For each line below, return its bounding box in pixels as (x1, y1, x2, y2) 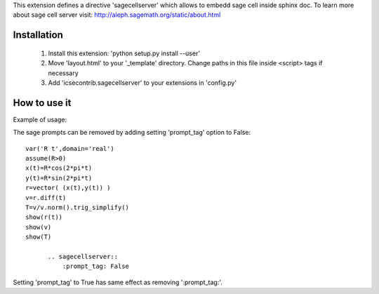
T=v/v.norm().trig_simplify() (25, 203, 130, 211)
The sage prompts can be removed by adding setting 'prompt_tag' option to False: (13, 128, 251, 137)
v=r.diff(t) (25, 194, 67, 201)
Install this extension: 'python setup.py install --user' (48, 49, 200, 58)
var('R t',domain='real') (25, 145, 115, 152)
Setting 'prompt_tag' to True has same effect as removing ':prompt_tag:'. (13, 278, 222, 286)
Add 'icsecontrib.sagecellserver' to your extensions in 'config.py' (48, 78, 237, 87)
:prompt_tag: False (62, 262, 130, 270)
